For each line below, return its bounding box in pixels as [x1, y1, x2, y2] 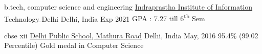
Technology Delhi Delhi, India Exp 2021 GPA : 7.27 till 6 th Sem [4, 12, 205, 24]
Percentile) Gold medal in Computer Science [4, 40, 144, 50]
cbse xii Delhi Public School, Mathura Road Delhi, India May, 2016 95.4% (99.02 [4, 30, 258, 40]
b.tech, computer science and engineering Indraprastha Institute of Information [4, 2, 253, 12]
